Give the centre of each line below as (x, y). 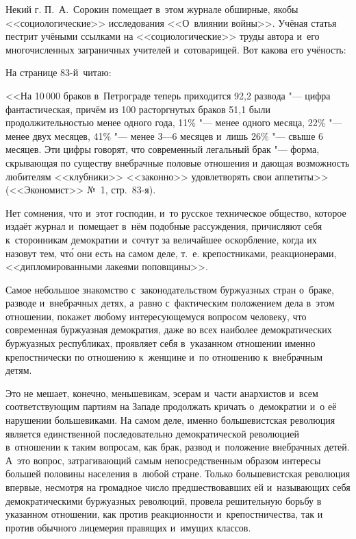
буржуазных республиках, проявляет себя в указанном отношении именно (161, 343)
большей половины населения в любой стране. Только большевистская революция (178, 474)
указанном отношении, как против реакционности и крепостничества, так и (164, 514)
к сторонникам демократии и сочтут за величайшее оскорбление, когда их (161, 239)
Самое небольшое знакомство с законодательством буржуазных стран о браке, (170, 289)
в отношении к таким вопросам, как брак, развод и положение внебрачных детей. (178, 447)
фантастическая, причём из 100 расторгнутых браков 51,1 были (138, 109)
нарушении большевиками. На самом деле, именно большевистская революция (170, 420)
